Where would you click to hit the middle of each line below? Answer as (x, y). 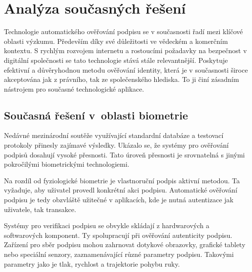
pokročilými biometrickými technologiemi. (67, 164)
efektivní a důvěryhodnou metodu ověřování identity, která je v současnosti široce (126, 69)
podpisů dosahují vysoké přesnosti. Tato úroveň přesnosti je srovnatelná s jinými (125, 154)
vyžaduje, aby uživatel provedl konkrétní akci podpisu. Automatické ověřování (121, 190)
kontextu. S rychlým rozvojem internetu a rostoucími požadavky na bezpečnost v (126, 50)
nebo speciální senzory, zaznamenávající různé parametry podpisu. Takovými (119, 254)
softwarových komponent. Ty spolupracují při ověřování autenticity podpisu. (118, 235)
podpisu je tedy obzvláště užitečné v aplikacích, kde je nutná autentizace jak (119, 200)
